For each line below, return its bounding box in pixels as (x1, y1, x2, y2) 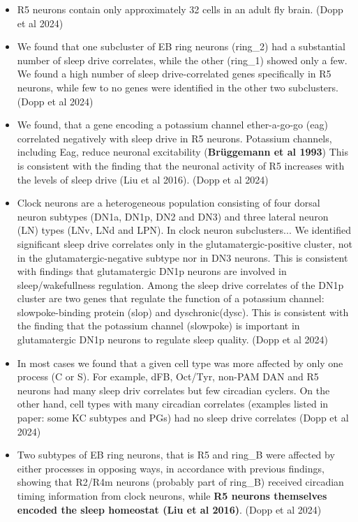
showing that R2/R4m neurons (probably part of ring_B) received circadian (17, 475, 344, 489)
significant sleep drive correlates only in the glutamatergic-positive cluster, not (17, 236, 352, 251)
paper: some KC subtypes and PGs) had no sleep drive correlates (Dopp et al (17, 410, 349, 425)
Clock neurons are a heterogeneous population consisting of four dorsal (17, 195, 320, 210)
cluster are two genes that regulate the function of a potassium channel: (17, 291, 325, 306)
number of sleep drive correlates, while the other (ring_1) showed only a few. (17, 52, 348, 67)
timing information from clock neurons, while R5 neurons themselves (17, 489, 327, 502)
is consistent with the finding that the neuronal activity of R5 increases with (17, 158, 345, 172)
